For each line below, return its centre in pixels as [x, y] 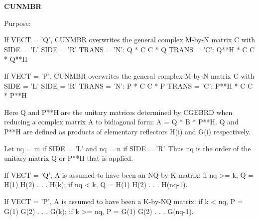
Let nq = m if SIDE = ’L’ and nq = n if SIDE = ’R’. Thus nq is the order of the [128, 148]
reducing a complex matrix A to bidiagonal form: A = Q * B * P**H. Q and [121, 122]
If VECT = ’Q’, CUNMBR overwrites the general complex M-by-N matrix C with [129, 40]
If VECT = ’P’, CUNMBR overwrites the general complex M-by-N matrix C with [129, 75]
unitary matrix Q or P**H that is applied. [69, 158]
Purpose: [17, 23]
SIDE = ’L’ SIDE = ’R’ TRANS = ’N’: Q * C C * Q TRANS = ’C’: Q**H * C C [129, 49]
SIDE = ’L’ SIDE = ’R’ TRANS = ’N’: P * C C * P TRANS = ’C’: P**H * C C [129, 85]
